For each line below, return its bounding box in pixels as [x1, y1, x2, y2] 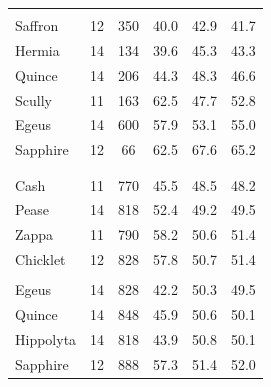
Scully [15, 89, 52, 110]
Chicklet [15, 249, 66, 270]
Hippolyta [15, 328, 77, 349]
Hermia [15, 39, 60, 60]
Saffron [15, 15, 59, 35]
